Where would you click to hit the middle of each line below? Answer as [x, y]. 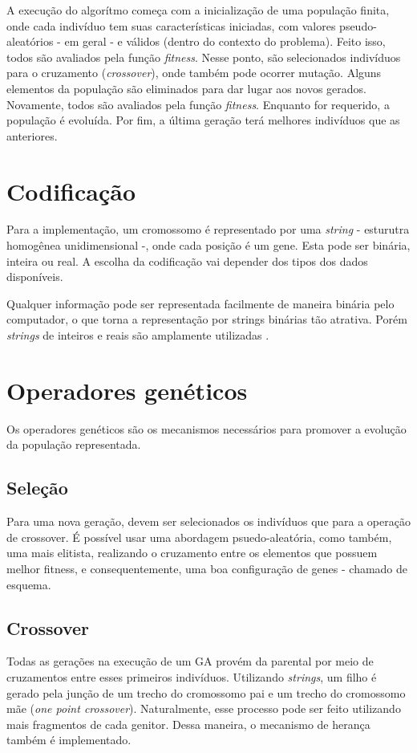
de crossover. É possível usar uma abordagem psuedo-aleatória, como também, [199, 537]
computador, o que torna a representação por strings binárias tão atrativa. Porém [207, 319]
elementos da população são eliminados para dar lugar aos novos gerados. [186, 88]
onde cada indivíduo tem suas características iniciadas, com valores [171, 25]
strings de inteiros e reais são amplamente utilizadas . [138, 335]
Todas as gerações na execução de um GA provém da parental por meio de [190, 661]
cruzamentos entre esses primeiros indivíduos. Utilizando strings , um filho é [192, 676]
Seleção [37, 488]
